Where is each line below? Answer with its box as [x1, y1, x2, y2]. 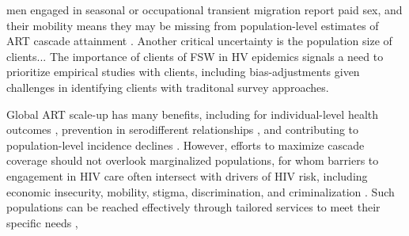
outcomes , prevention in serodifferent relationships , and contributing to [6, 121, 359, 138]
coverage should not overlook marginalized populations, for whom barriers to [6, 152, 379, 169]
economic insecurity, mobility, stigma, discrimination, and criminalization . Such [6, 183, 395, 200]
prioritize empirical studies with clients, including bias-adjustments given [6, 63, 360, 80]
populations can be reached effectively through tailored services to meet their [6, 199, 381, 215]
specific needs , [6, 214, 78, 230]
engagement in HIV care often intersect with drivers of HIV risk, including [6, 167, 368, 184]
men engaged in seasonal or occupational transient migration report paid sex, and [6, 2, 403, 17]
